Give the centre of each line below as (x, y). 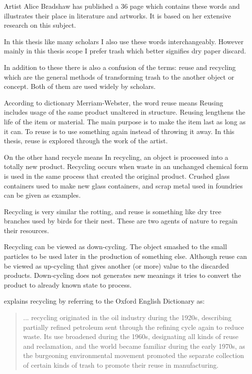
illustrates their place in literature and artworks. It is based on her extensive (118, 15)
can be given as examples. (42, 195)
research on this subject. (40, 25)
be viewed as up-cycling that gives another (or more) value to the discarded (117, 265)
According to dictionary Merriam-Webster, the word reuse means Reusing (114, 102)
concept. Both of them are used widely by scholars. (80, 86)
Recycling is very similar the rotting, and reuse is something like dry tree (113, 211)
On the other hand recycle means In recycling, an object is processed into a (116, 157)
